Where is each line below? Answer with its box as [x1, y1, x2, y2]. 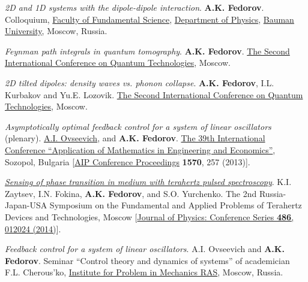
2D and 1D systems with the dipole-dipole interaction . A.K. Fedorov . [5, 1, 264, 13]
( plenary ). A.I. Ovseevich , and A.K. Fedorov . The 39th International [5, 132, 265, 144]
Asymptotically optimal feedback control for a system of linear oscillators [5, 120, 271, 132]
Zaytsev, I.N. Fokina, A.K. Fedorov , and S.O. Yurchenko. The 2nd [5, 187, 257, 199]
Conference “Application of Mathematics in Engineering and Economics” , [5, 143, 276, 156]
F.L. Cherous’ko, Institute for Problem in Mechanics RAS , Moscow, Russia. [5, 266, 283, 278]
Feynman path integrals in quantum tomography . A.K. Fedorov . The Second [5, 44, 290, 57]
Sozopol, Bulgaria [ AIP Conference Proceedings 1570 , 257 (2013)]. [5, 155, 250, 168]
